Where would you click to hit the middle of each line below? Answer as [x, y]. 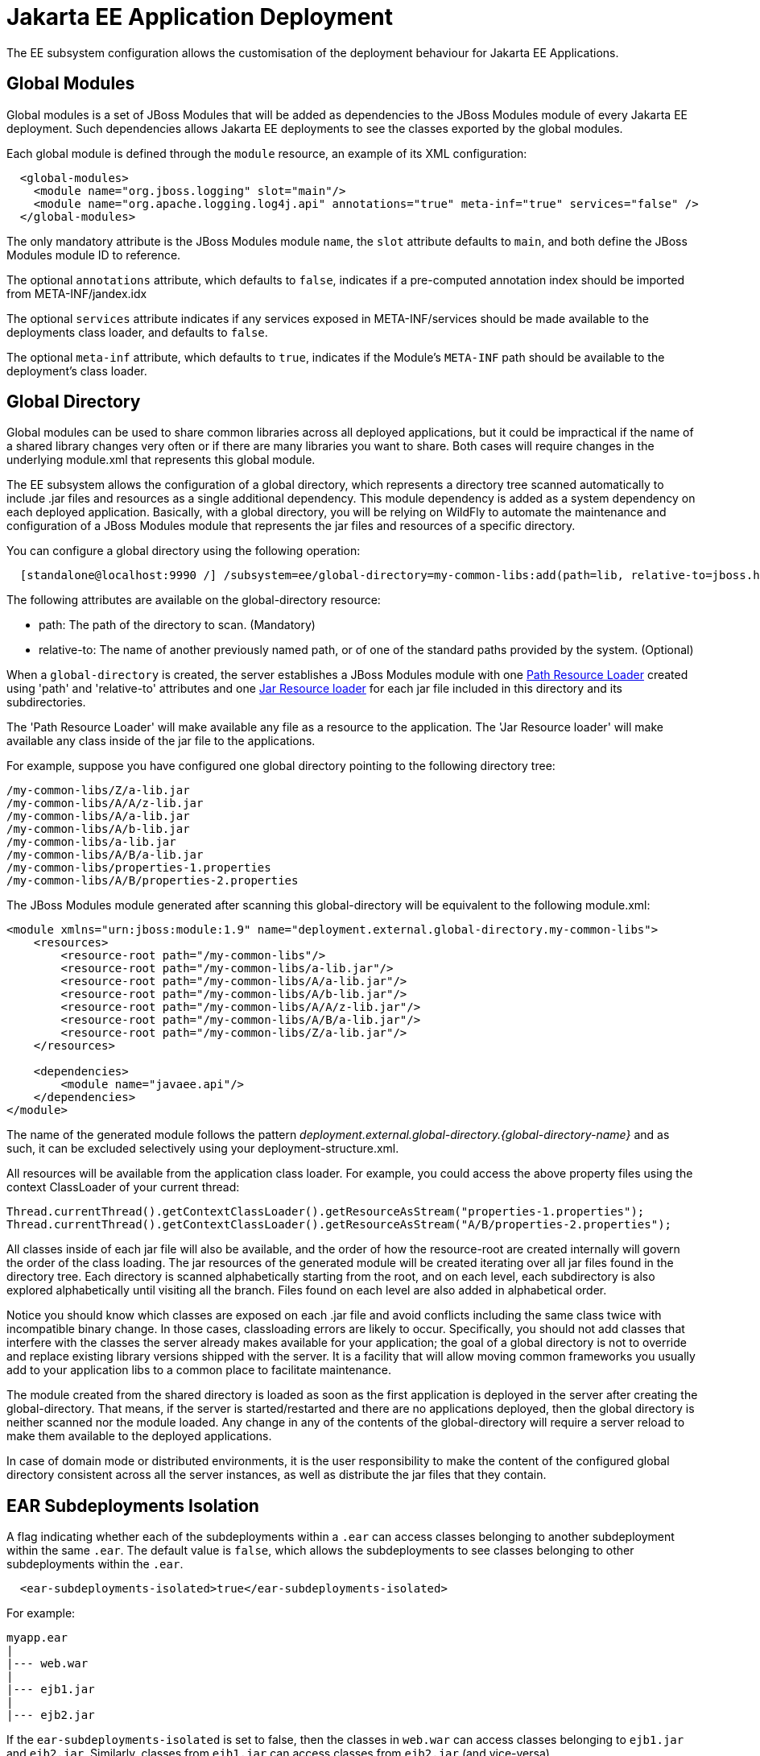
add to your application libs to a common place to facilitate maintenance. [199, 1370]
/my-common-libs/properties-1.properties [139, 868]
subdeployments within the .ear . [95, 1564]
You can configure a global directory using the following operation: [184, 551]
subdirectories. [46, 702]
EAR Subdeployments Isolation [133, 1505]
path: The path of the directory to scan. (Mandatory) [177, 625]
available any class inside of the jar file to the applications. [161, 741]
